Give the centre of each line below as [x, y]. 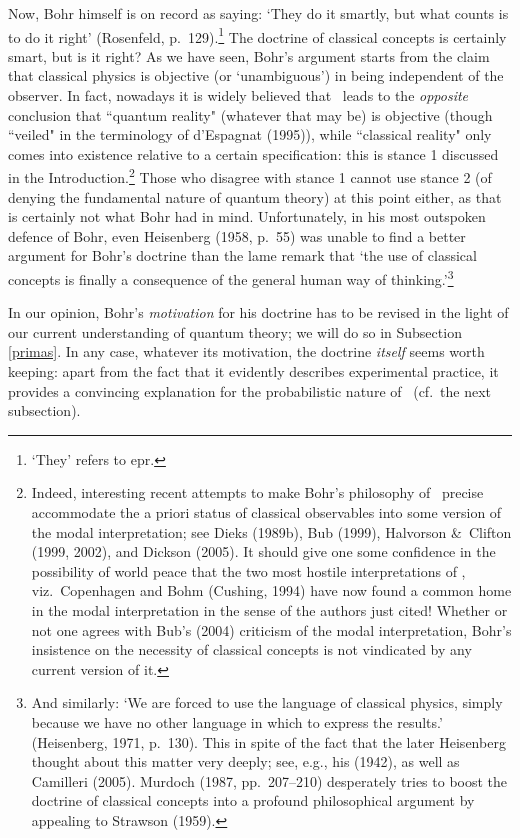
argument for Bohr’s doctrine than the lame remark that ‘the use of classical [242, 255]
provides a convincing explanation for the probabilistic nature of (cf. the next [249, 390]
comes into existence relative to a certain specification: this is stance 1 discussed [253, 153]
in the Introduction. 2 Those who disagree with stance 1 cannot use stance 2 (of [250, 176]
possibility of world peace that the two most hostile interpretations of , [248, 570]
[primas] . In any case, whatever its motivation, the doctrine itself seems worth [246, 351]
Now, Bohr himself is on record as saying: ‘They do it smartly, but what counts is [258, 13]
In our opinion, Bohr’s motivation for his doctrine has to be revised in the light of [258, 312]
